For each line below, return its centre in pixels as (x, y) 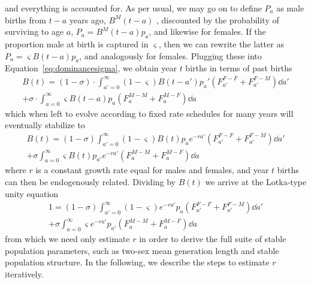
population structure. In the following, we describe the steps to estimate (137, 262)
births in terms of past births (239, 68)
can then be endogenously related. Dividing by (90, 182)
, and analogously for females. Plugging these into (170, 55)
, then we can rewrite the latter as (221, 43)
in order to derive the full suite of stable (213, 238)
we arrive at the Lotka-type (256, 182)
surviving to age (34, 31)
